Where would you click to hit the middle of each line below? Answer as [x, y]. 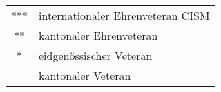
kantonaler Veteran [85, 75]
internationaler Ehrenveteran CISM [124, 15]
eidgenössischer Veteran [96, 55]
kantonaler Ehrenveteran [98, 35]
